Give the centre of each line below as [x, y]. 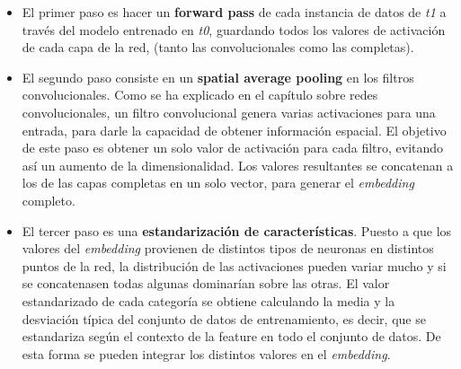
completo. [49, 200]
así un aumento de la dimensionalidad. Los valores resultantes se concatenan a [238, 165]
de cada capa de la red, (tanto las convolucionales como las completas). [218, 47]
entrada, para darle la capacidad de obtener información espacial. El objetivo [234, 130]
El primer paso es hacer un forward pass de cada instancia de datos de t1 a [234, 12]
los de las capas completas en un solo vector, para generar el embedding [218, 183]
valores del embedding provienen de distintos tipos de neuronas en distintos [228, 248]
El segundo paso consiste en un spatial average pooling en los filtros [218, 77]
